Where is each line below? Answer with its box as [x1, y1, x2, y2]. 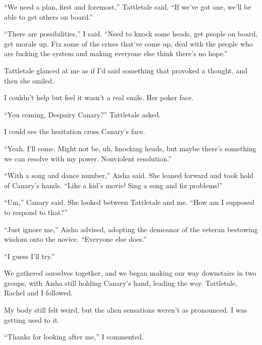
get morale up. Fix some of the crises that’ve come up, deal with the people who [4, 38, 253, 49]
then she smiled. [4, 75, 54, 85]
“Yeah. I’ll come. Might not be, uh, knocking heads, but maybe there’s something [4, 143, 256, 153]
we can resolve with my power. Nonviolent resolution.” [4, 153, 172, 163]
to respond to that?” [4, 206, 68, 217]
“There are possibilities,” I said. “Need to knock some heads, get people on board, [4, 28, 258, 39]
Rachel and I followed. [4, 287, 73, 298]
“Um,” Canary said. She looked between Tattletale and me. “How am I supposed [4, 197, 254, 207]
